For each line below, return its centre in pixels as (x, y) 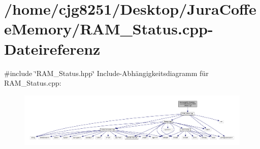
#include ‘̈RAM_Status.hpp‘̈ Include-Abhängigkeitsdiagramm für (106, 73)
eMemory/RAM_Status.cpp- (109, 29)
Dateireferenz (52, 48)
